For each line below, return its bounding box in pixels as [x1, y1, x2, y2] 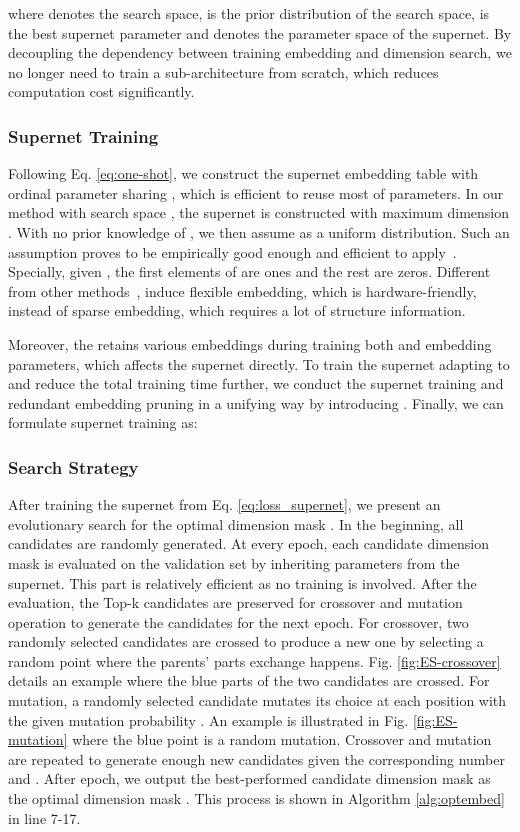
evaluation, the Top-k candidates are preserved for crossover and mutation [8, 592, 463, 613]
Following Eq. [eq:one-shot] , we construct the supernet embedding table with [8, 163, 479, 184]
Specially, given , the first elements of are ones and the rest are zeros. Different [8, 261, 491, 282]
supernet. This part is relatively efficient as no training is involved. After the [8, 572, 477, 593]
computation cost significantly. [8, 81, 195, 102]
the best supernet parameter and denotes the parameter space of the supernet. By [8, 22, 512, 43]
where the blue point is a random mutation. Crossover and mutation [72, 729, 492, 750]
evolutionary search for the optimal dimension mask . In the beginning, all [8, 513, 464, 534]
